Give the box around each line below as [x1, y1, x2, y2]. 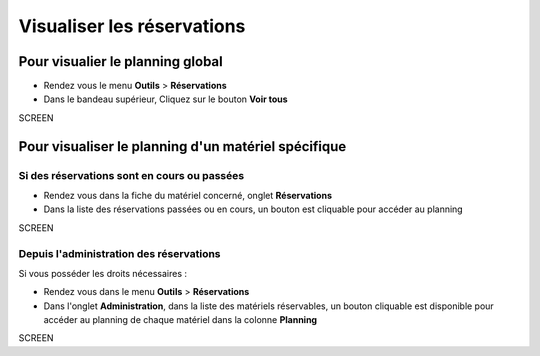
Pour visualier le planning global [18, 53, 224, 70]
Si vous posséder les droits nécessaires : [18, 267, 187, 279]
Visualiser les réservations [18, 15, 246, 37]
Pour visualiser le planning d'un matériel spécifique [18, 138, 347, 155]
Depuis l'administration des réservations [18, 246, 221, 260]
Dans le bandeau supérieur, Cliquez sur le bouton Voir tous [43, 93, 289, 105]
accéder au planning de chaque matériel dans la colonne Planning [43, 314, 318, 326]
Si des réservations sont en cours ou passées [18, 168, 245, 182]
